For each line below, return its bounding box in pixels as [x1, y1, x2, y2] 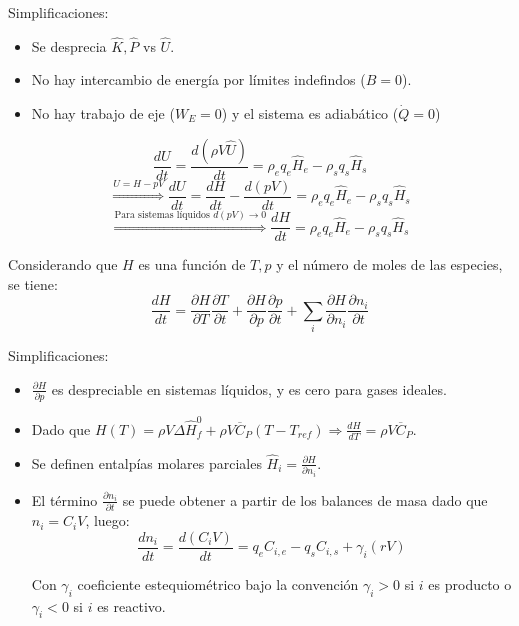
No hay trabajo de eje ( [31, 103, 175, 123]
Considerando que [8, 254, 118, 275]
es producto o [428, 573, 512, 594]
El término [31, 489, 98, 510]
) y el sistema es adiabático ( [221, 103, 399, 123]
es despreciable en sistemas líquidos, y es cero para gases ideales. [51, 378, 447, 399]
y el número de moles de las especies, [276, 254, 503, 275]
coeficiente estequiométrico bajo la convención [77, 573, 359, 594]
